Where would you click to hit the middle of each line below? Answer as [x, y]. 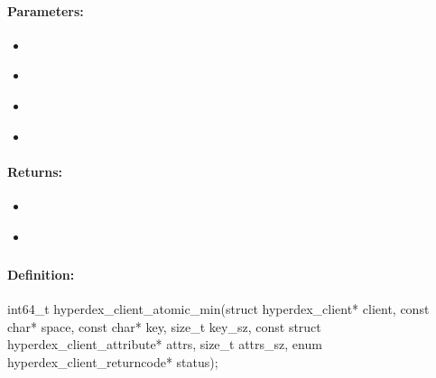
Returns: [35, 171]
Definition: [41, 275]
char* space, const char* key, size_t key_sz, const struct [164, 326]
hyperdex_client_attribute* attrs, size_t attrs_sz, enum [165, 344]
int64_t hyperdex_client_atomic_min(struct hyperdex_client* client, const [218, 309]
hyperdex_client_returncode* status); [113, 362]
